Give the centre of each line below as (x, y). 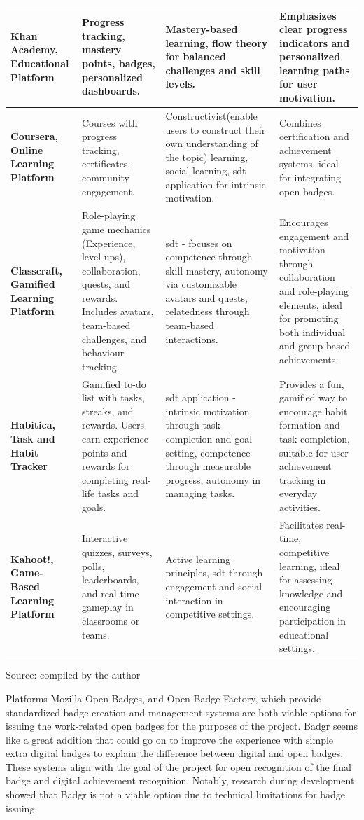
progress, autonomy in (213, 479)
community (105, 178)
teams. (96, 634)
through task (193, 425)
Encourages (304, 222)
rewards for (106, 466)
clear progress (314, 29)
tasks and (118, 493)
